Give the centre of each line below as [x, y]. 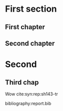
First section [31, 9]
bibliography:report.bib [28, 103]
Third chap [22, 82]
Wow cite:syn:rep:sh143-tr [31, 94]
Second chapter [30, 43]
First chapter [25, 27]
